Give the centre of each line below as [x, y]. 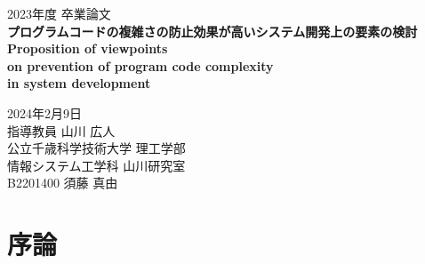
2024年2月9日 [44, 112]
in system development [79, 83]
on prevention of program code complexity [140, 65]
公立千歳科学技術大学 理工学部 [96, 148]
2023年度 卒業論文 [59, 13]
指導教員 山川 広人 [61, 130]
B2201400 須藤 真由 [63, 183]
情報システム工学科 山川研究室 [96, 165]
